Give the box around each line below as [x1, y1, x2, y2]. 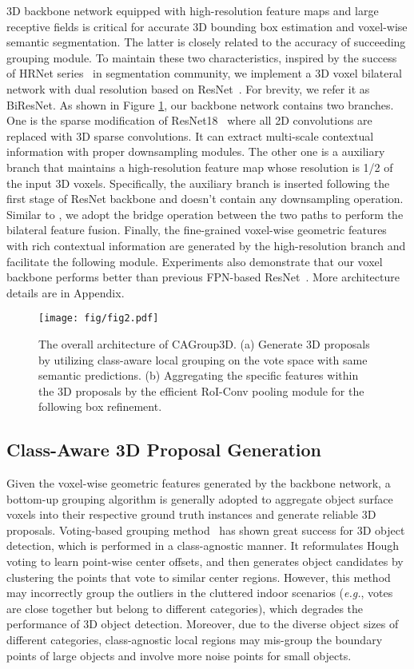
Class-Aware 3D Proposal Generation [6, 437, 321, 462]
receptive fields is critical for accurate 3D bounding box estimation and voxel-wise [6, 18, 408, 34]
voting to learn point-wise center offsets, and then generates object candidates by [6, 553, 404, 570]
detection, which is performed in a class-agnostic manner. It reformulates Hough [6, 537, 399, 554]
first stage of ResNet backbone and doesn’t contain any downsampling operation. [6, 190, 404, 207]
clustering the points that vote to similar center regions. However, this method [6, 568, 391, 585]
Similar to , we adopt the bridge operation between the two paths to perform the [6, 205, 404, 222]
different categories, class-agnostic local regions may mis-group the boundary [6, 631, 383, 648]
